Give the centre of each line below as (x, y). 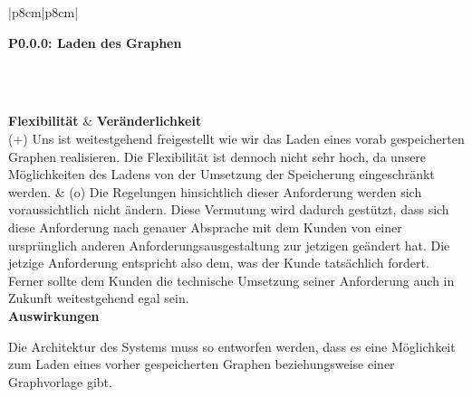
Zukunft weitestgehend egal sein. (99, 298)
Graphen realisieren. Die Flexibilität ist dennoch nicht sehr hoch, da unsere (217, 156)
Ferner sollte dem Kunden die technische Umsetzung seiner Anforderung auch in (231, 280)
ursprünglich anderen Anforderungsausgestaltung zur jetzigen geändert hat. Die (229, 245)
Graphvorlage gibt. (60, 381)
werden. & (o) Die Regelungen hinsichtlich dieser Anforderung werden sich (215, 191)
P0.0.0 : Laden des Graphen (95, 42)
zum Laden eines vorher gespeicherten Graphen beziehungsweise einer (202, 364)
